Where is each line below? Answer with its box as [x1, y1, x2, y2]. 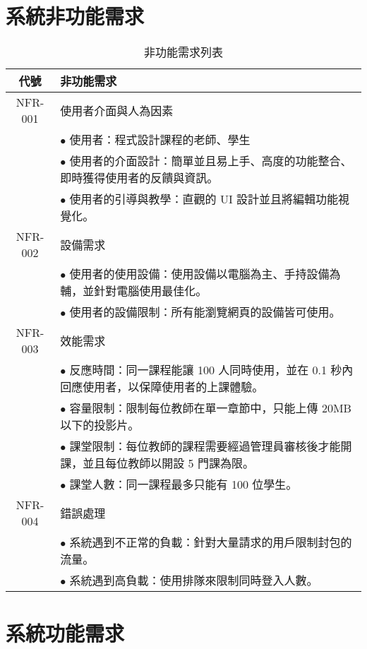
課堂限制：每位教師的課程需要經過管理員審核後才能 [69, 438, 341, 455]
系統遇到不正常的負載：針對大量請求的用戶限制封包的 [69, 534, 352, 551]
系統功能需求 [6, 619, 125, 648]
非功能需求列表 [143, 44, 223, 61]
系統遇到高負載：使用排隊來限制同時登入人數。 [69, 572, 318, 589]
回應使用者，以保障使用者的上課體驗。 [60, 379, 264, 395]
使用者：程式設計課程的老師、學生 [69, 131, 251, 148]
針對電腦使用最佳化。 [94, 282, 207, 299]
